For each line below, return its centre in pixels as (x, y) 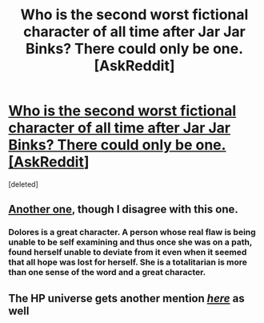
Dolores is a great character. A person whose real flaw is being (132, 232)
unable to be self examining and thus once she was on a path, (130, 242)
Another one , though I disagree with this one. (123, 210)
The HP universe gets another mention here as (127, 298)
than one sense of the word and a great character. (107, 273)
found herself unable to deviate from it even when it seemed (128, 252)
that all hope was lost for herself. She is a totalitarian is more (128, 262)
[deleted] (23, 184)
